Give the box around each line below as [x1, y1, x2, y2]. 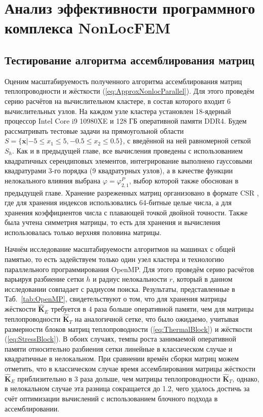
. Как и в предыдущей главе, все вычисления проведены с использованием [12, 145, 243, 156]
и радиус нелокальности [92, 274, 167, 284]
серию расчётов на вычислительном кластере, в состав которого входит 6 [5, 95, 231, 106]
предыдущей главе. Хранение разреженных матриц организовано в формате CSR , [5, 187, 259, 198]
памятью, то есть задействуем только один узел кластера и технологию [5, 254, 224, 264]
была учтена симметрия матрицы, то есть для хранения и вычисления [5, 217, 220, 228]
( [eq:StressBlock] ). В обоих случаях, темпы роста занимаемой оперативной [5, 333, 237, 344]
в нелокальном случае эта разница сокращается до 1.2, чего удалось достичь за [5, 383, 250, 394]
